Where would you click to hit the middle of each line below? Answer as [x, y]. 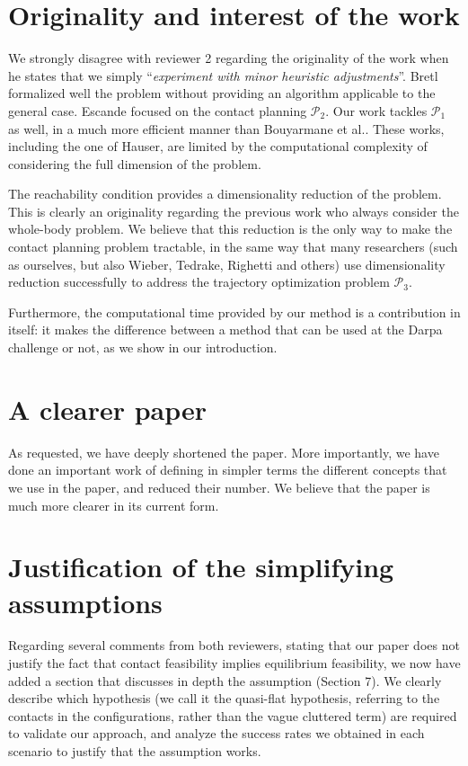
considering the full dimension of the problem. [135, 163]
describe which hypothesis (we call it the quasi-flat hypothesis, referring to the [224, 698]
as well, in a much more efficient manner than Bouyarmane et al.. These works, [226, 128]
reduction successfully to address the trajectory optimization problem [199, 282]
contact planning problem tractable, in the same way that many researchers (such [233, 247]
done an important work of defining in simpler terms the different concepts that [228, 470]
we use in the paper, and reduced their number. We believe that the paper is [219, 487]
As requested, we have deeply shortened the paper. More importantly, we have [224, 452]
